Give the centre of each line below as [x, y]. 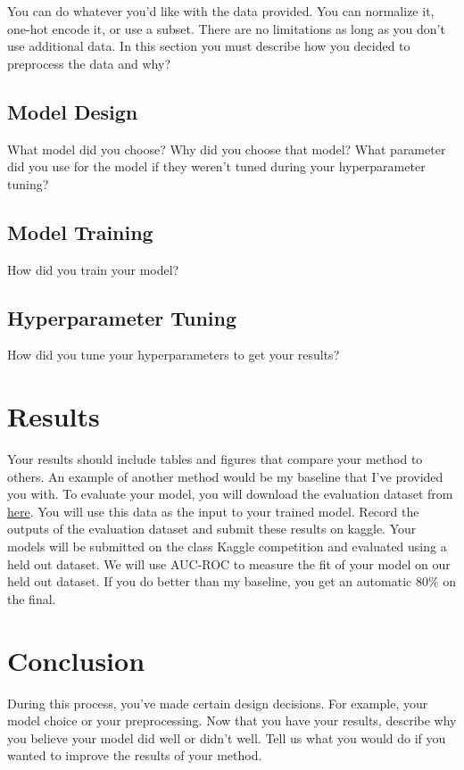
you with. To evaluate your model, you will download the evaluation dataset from [230, 494]
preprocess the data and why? [89, 63]
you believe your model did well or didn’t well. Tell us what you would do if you [227, 737]
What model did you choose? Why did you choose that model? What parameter [227, 149]
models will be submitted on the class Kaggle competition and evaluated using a [227, 546]
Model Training [80, 232]
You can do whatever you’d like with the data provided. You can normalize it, [221, 11]
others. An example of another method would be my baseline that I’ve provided [225, 476]
